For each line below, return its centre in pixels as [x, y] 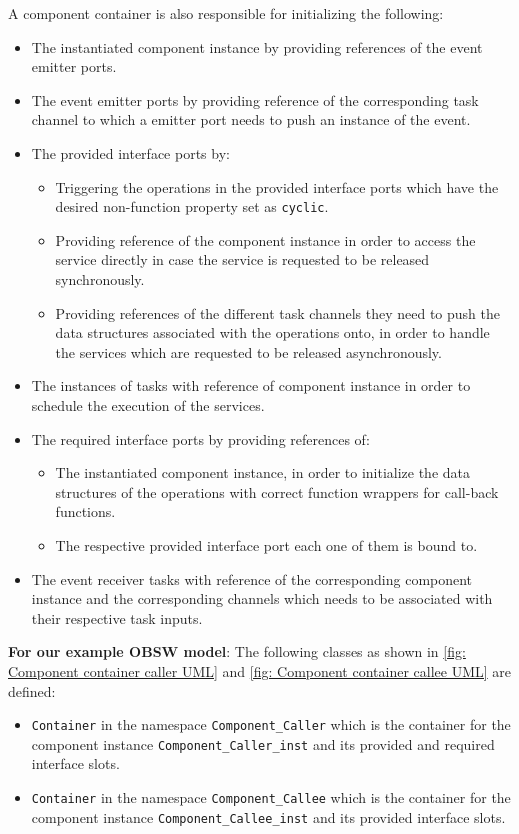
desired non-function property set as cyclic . [192, 206]
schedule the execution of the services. [148, 404]
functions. [85, 511]
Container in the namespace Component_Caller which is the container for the [271, 724]
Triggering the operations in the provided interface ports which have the [277, 186]
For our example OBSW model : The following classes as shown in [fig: [237, 651]
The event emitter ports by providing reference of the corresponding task [255, 99]
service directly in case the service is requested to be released [242, 259]
